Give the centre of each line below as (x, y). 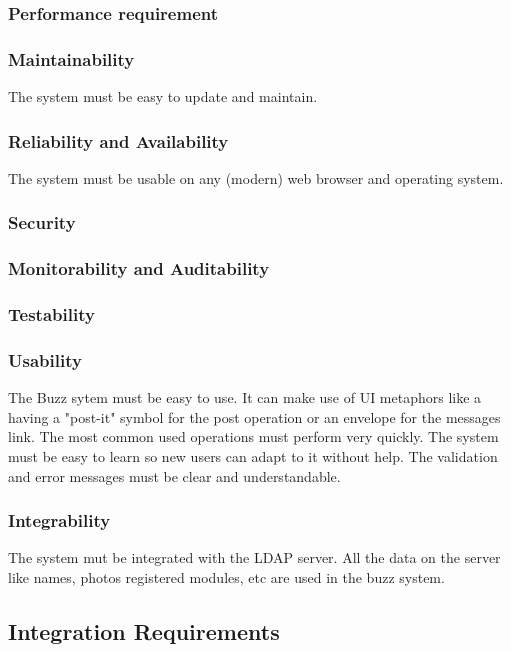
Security (42, 222)
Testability (51, 314)
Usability (45, 359)
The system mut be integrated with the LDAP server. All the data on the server (254, 557)
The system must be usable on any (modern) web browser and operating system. (256, 177)
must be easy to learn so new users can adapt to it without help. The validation (253, 456)
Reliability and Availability (118, 140)
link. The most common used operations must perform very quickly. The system (253, 436)
